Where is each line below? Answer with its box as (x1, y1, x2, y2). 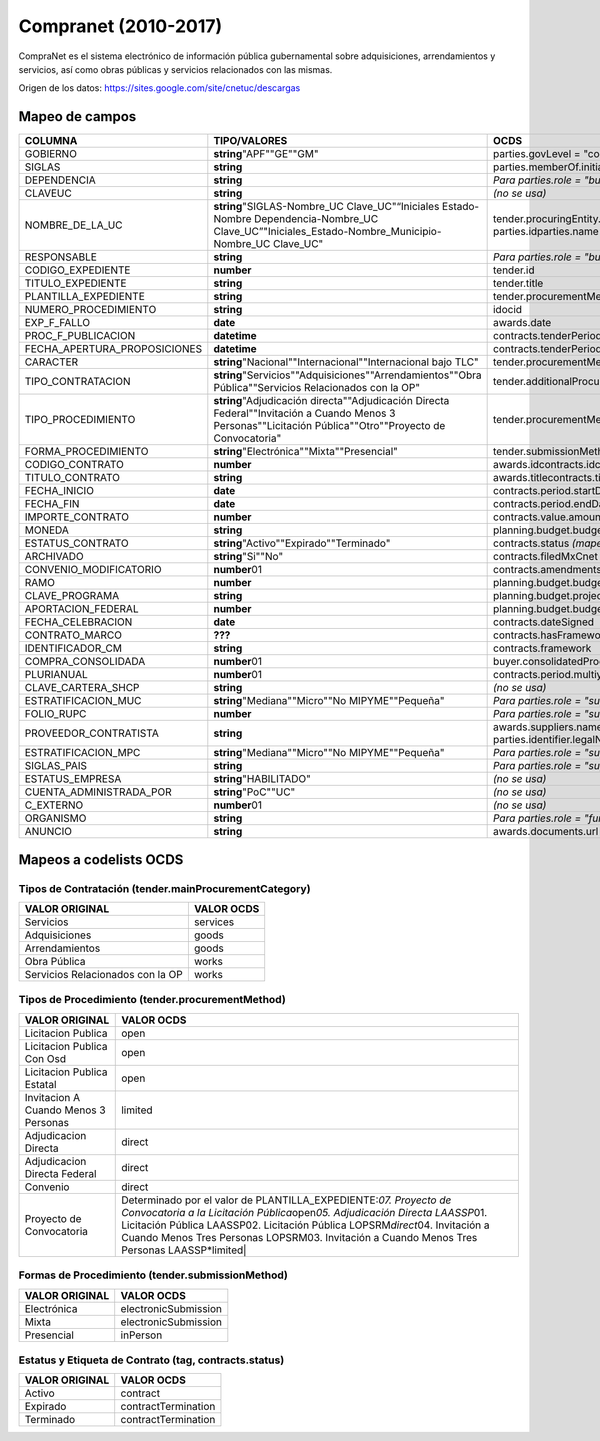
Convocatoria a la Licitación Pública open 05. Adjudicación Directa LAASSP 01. (121, 1205, 488, 1219)
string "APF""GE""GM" (213, 147, 319, 161)
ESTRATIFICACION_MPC (24, 746, 141, 760)
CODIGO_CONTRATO (24, 458, 125, 472)
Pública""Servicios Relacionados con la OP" (213, 381, 420, 395)
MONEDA (24, 523, 70, 537)
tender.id (492, 263, 535, 277)
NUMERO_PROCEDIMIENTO (24, 303, 157, 317)
